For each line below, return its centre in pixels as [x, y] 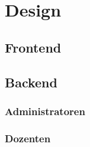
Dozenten [28, 138]
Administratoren [45, 111]
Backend [31, 82]
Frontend [33, 47]
